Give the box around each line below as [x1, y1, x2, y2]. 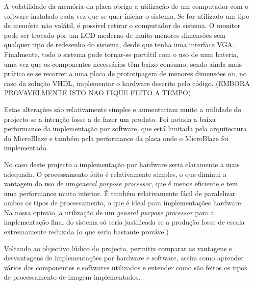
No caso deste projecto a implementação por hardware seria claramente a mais [4, 159, 240, 169]
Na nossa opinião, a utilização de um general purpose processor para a [4, 207, 214, 217]
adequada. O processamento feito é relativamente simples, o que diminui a [4, 169, 227, 179]
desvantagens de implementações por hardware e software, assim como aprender [4, 253, 244, 263]
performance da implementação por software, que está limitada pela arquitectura [4, 123, 247, 134]
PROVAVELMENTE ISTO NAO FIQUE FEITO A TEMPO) [4, 87, 191, 98]
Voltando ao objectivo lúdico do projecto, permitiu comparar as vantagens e [4, 243, 232, 253]
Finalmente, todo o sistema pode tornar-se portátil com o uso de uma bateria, [4, 49, 239, 59]
